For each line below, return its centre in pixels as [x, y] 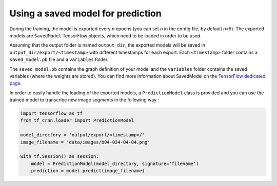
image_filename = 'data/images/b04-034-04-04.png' [85, 142]
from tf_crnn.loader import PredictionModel [77, 121]
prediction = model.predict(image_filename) [88, 171]
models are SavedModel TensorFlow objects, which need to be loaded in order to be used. [106, 35]
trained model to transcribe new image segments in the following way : [84, 100]
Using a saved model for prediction [85, 13]
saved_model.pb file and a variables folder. [59, 59]
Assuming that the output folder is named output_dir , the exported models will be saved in [107, 45]
